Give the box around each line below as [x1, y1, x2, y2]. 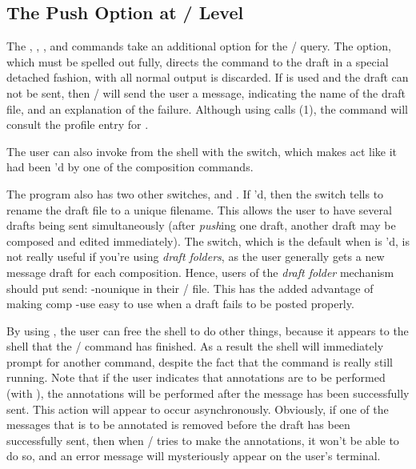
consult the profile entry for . [6, 116, 149, 133]
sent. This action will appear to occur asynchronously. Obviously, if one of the [6, 400, 389, 417]
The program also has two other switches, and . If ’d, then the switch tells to [6, 185, 384, 202]
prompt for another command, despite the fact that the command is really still [6, 353, 393, 370]
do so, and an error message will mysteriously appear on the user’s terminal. [6, 447, 381, 464]
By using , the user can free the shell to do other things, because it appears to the [6, 322, 409, 339]
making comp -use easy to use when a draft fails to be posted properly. [6, 295, 354, 312]
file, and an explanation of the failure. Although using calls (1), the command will [6, 100, 408, 117]
